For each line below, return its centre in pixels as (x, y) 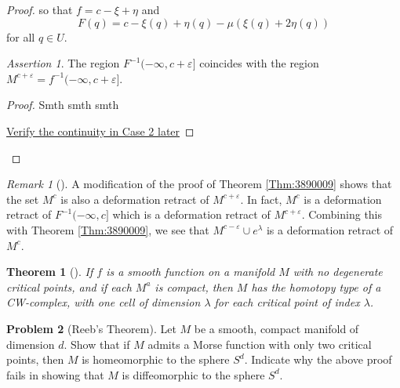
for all (21, 36)
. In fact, (261, 199)
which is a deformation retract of (191, 214)
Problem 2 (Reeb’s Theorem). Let (91, 328)
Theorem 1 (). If (50, 272)
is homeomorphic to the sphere (156, 359)
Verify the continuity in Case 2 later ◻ (100, 131)
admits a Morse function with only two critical (260, 344)
